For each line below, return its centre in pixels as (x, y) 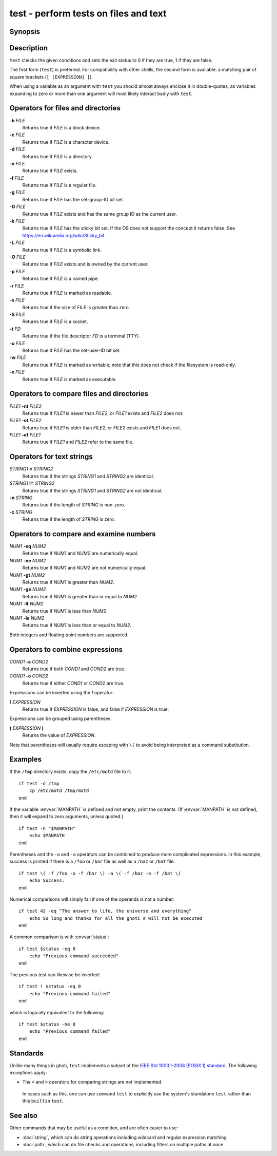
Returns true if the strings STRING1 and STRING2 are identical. (88, 476)
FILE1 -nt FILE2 (26, 406)
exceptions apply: (28, 1073)
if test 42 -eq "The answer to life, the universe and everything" (105, 911)
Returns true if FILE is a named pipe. (61, 279)
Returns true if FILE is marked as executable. (70, 379)
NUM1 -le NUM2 (27, 618)
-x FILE (17, 372)
